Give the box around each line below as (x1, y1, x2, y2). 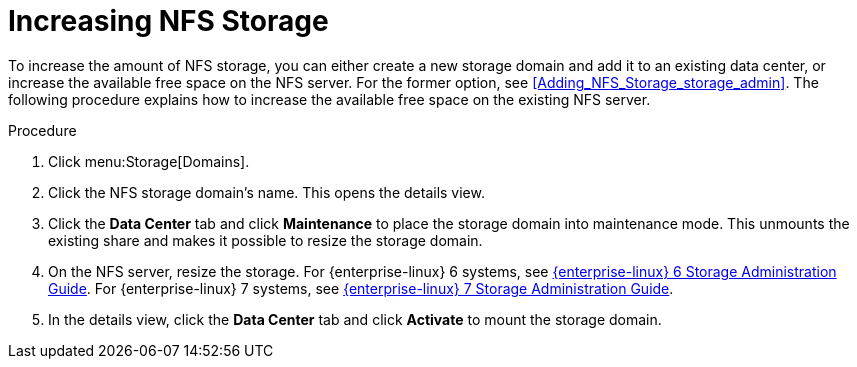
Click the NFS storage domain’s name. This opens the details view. (48, 183, 485, 201)
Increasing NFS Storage (8, 4, 329, 38)
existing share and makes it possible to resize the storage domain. (48, 231, 483, 249)
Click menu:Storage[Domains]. (48, 152, 250, 170)
